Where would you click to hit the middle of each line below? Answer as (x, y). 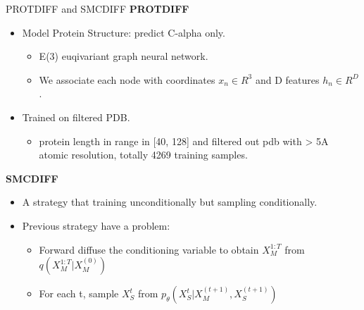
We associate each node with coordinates (127, 79)
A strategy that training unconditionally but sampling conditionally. (170, 202)
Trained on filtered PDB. (76, 117)
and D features (287, 79)
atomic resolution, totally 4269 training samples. (143, 155)
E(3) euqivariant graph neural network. (124, 56)
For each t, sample (79, 293)
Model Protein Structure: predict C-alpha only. (124, 32)
